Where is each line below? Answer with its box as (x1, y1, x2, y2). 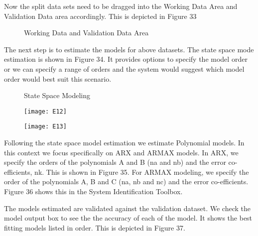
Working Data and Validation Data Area (24, 27, 149, 38)
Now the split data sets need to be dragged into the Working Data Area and (4, 1, 238, 11)
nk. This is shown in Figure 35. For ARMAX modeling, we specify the (34, 166, 249, 177)
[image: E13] (24, 123, 67, 130)
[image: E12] (24, 108, 67, 115)
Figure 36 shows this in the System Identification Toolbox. (4, 186, 183, 197)
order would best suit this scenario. (4, 73, 112, 84)
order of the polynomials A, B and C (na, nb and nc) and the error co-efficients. (4, 176, 249, 187)
